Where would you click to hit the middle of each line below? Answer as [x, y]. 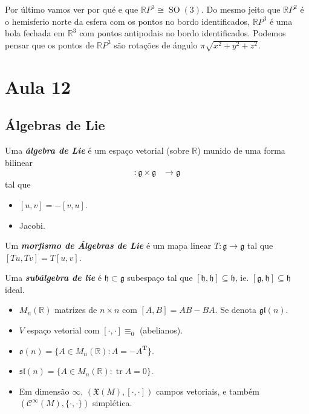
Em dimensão [44, 391]
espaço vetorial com [63, 330]
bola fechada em [35, 33]
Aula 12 [38, 86]
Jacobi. [32, 225]
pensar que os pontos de [50, 44]
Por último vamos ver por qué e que [72, 9]
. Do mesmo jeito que [241, 9]
